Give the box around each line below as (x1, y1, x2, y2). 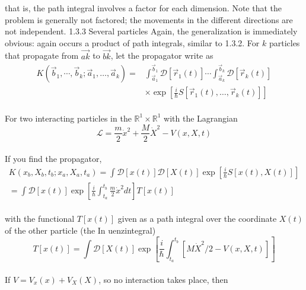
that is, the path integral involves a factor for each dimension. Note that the (5, 2, 282, 14)
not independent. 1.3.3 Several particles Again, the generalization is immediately (5, 25, 298, 37)
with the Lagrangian (164, 111, 238, 124)
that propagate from (5, 49, 79, 62)
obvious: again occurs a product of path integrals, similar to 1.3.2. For (5, 36, 260, 49)
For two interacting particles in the (5, 111, 132, 124)
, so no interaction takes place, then (98, 273, 228, 285)
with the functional (5, 212, 75, 225)
